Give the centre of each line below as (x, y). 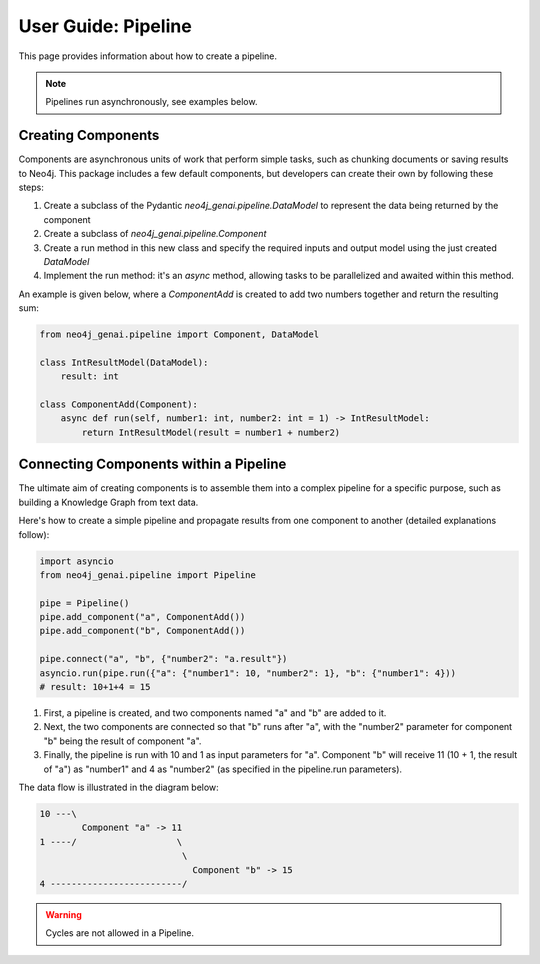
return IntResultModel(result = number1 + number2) (211, 432)
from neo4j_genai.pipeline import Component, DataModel (179, 334)
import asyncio (76, 561)
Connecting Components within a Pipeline (152, 464)
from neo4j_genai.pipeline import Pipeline (148, 574)
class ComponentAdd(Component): (119, 404)
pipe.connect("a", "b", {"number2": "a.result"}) (163, 659)
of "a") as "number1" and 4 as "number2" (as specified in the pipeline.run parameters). (223, 769)
